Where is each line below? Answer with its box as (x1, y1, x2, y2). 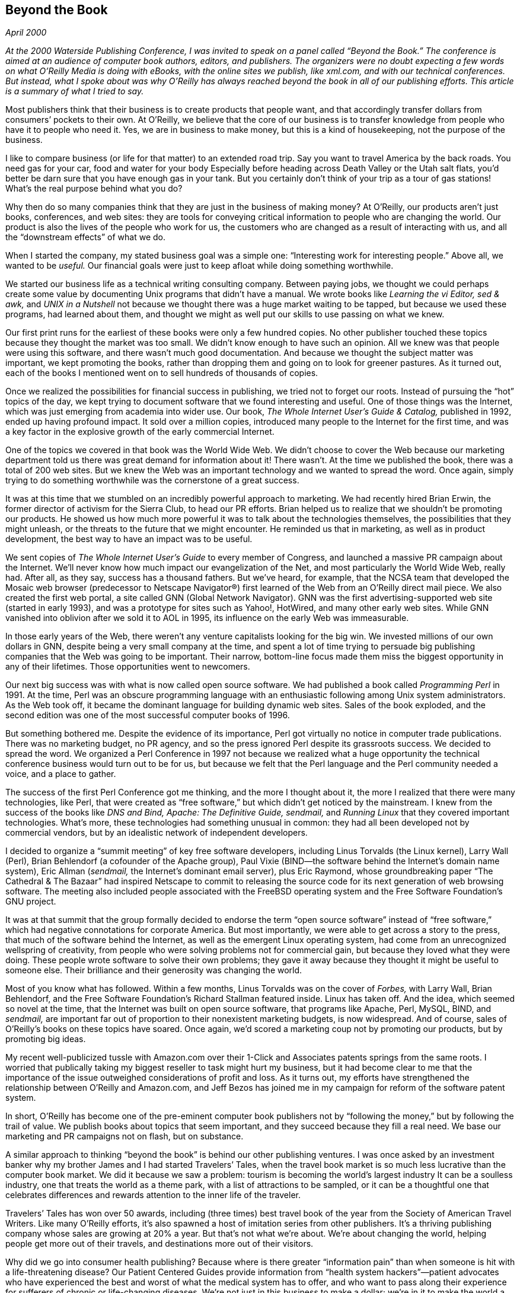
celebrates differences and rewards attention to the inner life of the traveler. (5, 1190, 301, 1200)
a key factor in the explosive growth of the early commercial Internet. (5, 426, 275, 437)
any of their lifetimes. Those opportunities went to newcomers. (5, 661, 250, 672)
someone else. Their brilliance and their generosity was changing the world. (5, 965, 302, 976)
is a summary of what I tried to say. (5, 86, 144, 97)
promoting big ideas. (5, 1034, 86, 1044)
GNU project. (5, 896, 56, 907)
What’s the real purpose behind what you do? (5, 183, 183, 194)
